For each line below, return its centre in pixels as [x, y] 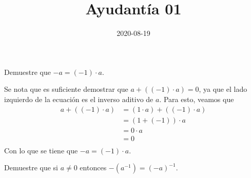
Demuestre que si [31, 167]
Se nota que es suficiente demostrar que [66, 89]
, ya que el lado [223, 89]
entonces [93, 167]
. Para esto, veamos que [197, 99]
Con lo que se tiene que [41, 150]
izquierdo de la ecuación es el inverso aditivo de [79, 99]
